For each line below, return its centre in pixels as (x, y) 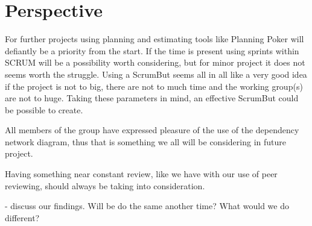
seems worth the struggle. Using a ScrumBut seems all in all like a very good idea (156, 74)
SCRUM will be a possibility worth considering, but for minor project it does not (155, 62)
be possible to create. (44, 109)
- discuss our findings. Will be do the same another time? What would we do (147, 206)
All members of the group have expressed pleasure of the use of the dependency (152, 130)
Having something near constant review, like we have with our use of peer (141, 174)
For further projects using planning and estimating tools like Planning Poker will (154, 39)
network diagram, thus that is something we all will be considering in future (145, 141)
